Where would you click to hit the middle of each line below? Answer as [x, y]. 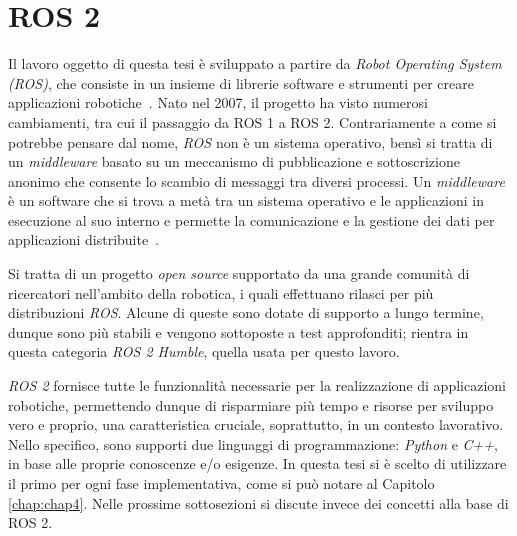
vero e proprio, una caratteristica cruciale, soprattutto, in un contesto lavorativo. [256, 424]
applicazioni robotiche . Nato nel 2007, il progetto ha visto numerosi [218, 102]
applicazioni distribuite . [84, 239]
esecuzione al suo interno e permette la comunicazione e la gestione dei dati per [251, 219]
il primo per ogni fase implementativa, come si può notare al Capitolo [221, 483]
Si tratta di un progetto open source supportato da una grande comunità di [239, 273]
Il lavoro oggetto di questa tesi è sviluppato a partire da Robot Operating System [255, 63]
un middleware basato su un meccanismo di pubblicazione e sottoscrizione [234, 161]
